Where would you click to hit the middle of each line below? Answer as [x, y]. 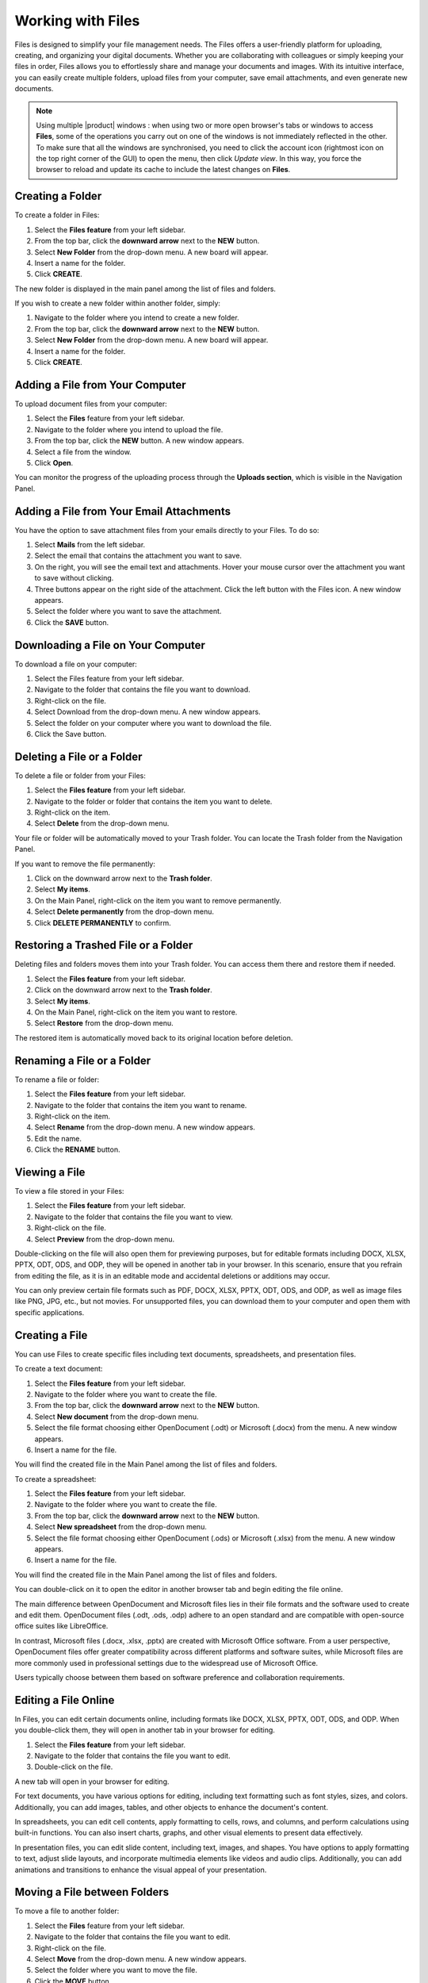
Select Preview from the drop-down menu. [105, 1239]
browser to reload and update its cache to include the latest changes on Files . [163, 170]
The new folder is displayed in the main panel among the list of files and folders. [145, 289]
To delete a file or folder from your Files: [80, 775]
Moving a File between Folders [92, 1892]
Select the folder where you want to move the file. [116, 1970]
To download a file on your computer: [76, 664]
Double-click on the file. [74, 1767]
